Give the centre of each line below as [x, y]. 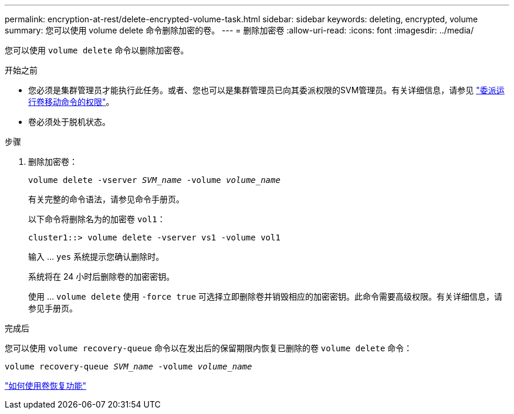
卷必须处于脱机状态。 [69, 122]
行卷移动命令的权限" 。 [71, 102]
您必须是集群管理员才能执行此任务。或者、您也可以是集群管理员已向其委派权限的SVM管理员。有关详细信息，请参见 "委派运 [266, 90]
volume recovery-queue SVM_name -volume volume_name [128, 367]
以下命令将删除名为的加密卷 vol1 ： [97, 219]
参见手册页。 [53, 308]
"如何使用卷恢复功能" [46, 386]
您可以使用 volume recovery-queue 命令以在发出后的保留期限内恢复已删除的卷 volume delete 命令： [209, 348]
